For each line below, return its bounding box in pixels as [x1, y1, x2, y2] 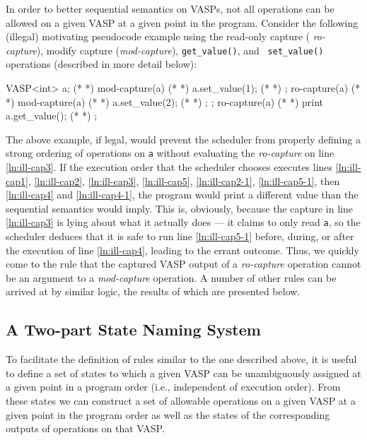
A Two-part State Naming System [6, 319, 261, 340]
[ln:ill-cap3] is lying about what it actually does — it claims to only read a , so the [6, 215, 361, 230]
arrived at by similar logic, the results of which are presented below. [6, 284, 301, 299]
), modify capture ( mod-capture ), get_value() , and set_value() [36, 42, 324, 57]
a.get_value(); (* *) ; [6, 108, 98, 123]
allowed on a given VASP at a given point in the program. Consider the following [6, 15, 359, 30]
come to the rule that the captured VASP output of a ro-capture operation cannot [6, 256, 361, 271]
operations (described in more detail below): [6, 57, 197, 71]
